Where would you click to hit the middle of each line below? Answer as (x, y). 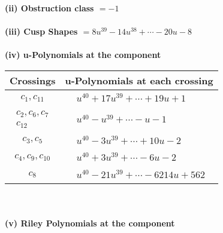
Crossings (33, 80)
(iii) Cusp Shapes (41, 31)
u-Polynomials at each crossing (139, 80)
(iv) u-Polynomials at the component (83, 55)
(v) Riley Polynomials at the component (90, 223)
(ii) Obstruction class (49, 8)
